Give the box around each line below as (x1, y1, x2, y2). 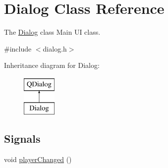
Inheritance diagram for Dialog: (4, 60, 100, 70)
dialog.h (43, 43, 67, 54)
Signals (4, 131, 41, 146)
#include (4, 43, 32, 54)
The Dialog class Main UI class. (4, 27, 101, 37)
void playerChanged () (4, 154, 72, 165)
